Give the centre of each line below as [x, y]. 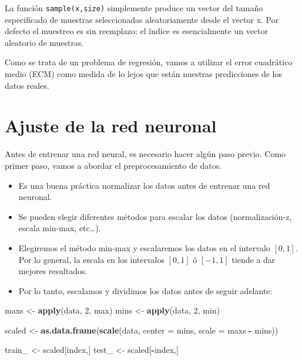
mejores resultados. [53, 271]
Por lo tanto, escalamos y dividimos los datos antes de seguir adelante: [145, 290]
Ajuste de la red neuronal [111, 126]
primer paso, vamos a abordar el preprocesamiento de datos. [113, 165]
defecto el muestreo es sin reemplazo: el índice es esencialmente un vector [136, 31]
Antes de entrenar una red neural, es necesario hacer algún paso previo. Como [145, 154]
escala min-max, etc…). [60, 228]
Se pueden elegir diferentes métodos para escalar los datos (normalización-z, [155, 216]
